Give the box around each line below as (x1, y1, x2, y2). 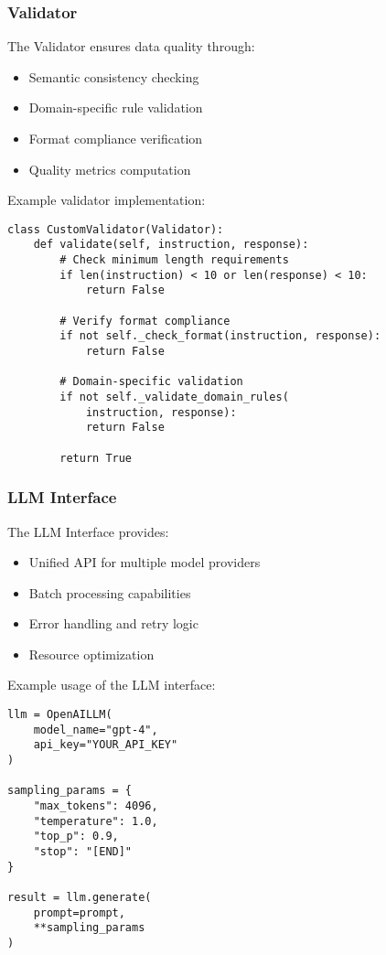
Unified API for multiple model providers (28, 553, 261, 572)
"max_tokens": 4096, (33, 799, 158, 812)
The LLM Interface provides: (7, 521, 169, 541)
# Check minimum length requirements (59, 253, 289, 267)
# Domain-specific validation (59, 375, 243, 389)
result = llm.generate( (7, 890, 152, 904)
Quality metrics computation (28, 159, 191, 178)
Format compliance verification (28, 129, 203, 147)
